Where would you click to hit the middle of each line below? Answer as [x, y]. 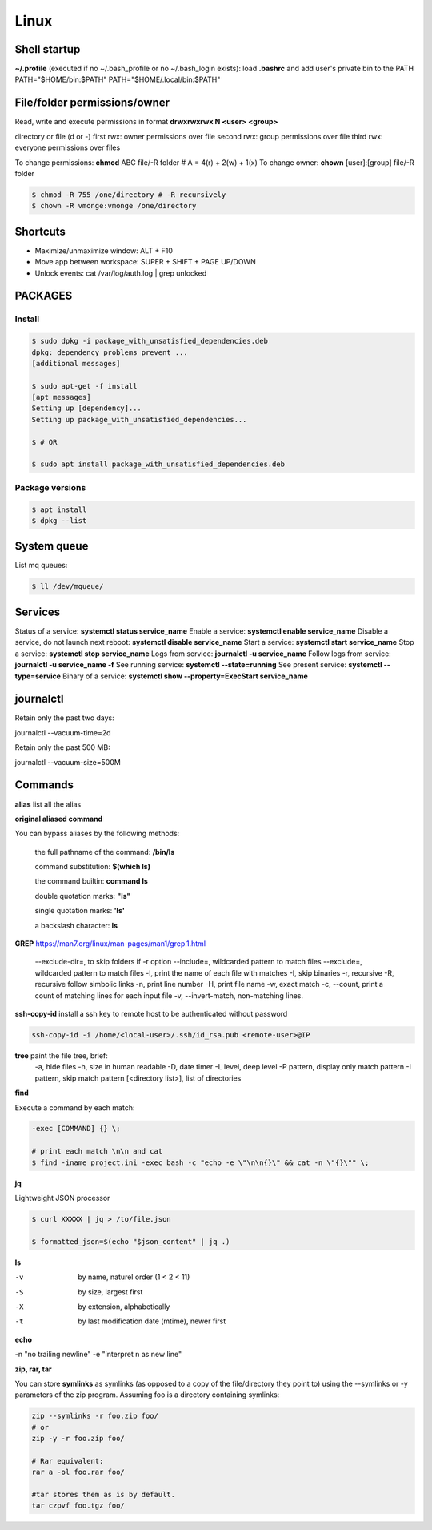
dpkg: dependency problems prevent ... [110, 352]
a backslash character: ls [76, 925]
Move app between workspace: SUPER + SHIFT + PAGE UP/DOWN [145, 262]
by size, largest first [110, 1292]
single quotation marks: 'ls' [80, 911]
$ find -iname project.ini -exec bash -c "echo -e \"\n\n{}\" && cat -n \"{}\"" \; [200, 1162]
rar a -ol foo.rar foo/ [78, 1472]
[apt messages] [61, 397]
